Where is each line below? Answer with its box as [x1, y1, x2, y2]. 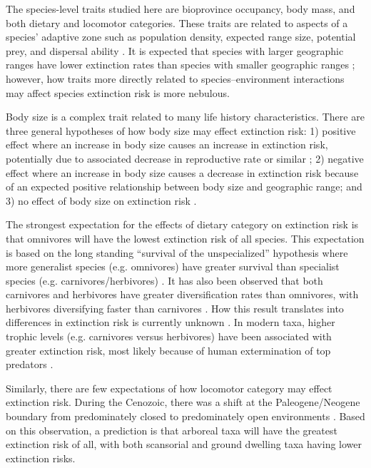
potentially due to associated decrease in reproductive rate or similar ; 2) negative [6, 151, 364, 166]
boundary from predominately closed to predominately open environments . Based [6, 409, 365, 424]
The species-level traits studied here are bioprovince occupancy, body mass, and [6, 1, 355, 16]
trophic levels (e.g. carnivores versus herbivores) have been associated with [6, 329, 332, 344]
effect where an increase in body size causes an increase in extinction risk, [6, 137, 328, 152]
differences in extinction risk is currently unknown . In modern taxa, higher [6, 315, 335, 330]
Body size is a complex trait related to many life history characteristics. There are [6, 109, 365, 124]
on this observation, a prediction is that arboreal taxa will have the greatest [6, 422, 337, 437]
